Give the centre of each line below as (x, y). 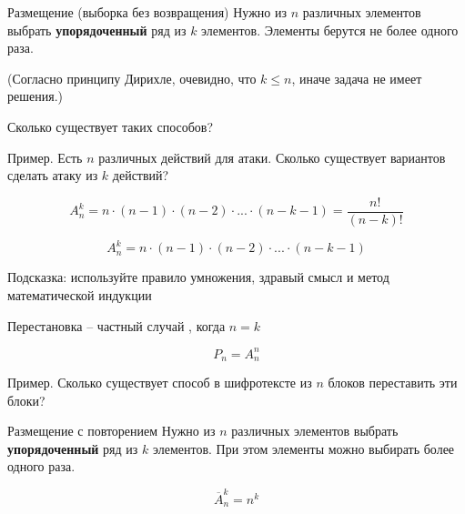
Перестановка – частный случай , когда (116, 325)
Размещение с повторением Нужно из (111, 431)
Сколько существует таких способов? (111, 126)
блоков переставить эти (393, 383)
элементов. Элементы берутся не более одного (330, 30)
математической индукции (80, 294)
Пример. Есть (45, 157)
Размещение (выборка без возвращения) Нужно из (147, 12)
